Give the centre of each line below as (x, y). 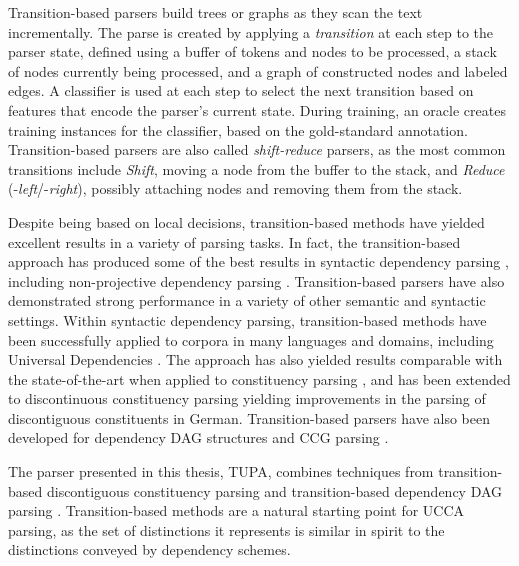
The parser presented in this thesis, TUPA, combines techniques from (221, 471)
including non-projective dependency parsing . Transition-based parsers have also (256, 280)
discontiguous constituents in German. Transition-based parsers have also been (249, 417)
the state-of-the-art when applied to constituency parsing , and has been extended (259, 378)
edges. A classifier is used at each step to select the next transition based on (241, 90)
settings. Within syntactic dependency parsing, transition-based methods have (247, 319)
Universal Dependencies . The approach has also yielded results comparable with (255, 359)
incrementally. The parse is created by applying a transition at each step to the (251, 31)
